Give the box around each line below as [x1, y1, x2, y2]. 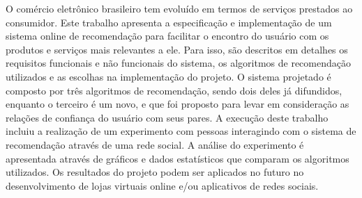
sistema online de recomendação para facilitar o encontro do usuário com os [6, 28, 329, 43]
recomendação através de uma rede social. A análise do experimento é [6, 137, 304, 151]
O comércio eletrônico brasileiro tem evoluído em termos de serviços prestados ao [6, 1, 353, 15]
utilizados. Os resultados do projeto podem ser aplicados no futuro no [6, 165, 304, 179]
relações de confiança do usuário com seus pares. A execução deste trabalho [6, 110, 329, 124]
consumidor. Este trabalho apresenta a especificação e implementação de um [6, 15, 332, 29]
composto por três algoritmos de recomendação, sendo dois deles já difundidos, [6, 83, 342, 97]
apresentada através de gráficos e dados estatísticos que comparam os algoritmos [6, 151, 349, 165]
